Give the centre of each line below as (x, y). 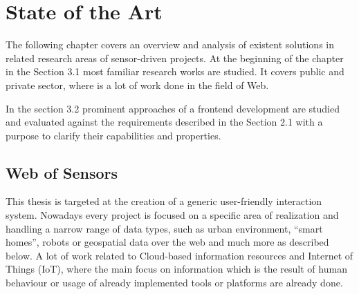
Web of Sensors (62, 172)
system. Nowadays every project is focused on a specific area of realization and (172, 215)
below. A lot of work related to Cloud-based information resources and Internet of (179, 255)
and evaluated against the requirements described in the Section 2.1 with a (164, 122)
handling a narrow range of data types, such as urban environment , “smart (164, 228)
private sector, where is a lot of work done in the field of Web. (137, 85)
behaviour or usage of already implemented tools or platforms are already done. (174, 283)
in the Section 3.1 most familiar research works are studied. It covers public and (175, 71)
